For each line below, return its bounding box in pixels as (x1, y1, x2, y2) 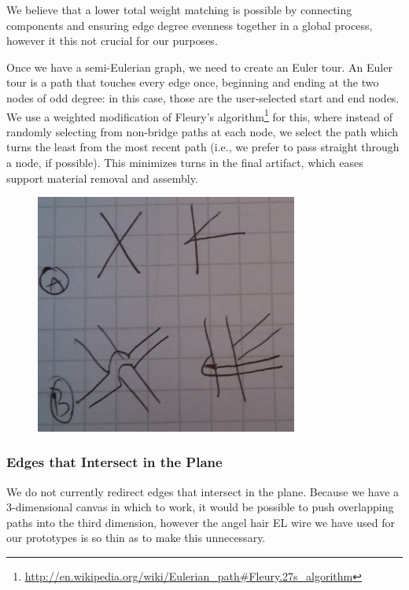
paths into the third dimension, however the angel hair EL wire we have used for (6, 514, 395, 530)
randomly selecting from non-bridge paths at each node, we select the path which (6, 123, 399, 139)
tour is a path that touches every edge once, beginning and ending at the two (6, 74, 379, 91)
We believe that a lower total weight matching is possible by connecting (6, 2, 352, 17)
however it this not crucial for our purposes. (6, 32, 218, 49)
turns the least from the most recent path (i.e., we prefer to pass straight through (6, 139, 400, 155)
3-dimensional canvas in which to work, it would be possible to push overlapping (6, 499, 394, 515)
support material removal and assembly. (6, 169, 198, 186)
